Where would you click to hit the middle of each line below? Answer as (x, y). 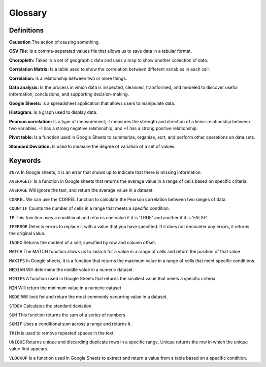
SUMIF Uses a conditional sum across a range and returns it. (70, 324)
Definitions (26, 30)
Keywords (25, 160)
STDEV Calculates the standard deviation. (51, 306)
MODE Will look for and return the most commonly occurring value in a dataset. (88, 297)
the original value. (27, 234)
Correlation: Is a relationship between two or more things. (68, 78)
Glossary (28, 13)
